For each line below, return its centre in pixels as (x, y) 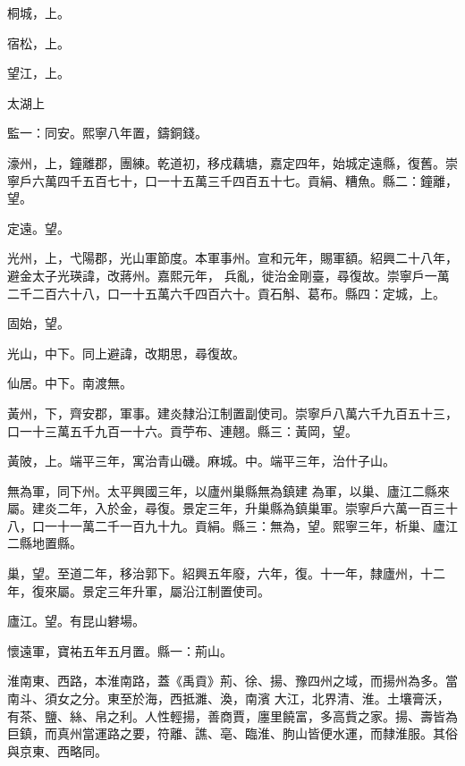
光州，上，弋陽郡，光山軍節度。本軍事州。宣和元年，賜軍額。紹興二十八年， (232, 258)
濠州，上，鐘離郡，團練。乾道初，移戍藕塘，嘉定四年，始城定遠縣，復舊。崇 (232, 162)
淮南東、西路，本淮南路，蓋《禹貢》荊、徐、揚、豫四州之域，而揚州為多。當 (232, 681)
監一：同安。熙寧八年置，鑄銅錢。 (107, 133)
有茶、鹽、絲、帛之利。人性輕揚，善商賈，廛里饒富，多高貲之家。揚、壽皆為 (232, 715)
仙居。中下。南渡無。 (70, 383)
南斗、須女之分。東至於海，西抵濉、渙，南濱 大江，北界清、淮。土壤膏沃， (228, 699)
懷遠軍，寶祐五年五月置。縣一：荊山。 (120, 650)
